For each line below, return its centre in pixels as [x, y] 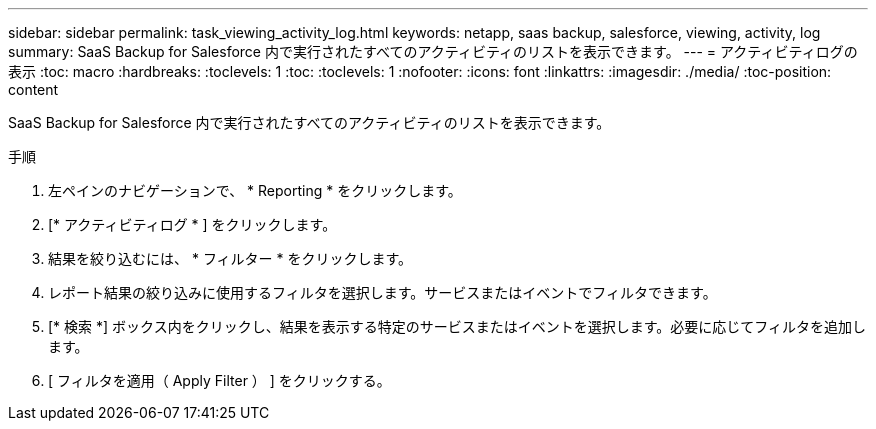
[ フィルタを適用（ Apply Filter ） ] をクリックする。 [219, 380]
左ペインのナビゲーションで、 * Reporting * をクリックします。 [255, 190]
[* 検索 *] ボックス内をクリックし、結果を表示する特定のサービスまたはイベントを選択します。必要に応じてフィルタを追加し [457, 326]
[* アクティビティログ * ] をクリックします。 [192, 224]
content [33, 89]
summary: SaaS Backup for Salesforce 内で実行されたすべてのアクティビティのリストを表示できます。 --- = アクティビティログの [433, 51]
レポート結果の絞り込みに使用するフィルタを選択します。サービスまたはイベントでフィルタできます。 [382, 292]
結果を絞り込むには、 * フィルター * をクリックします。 [230, 258]
